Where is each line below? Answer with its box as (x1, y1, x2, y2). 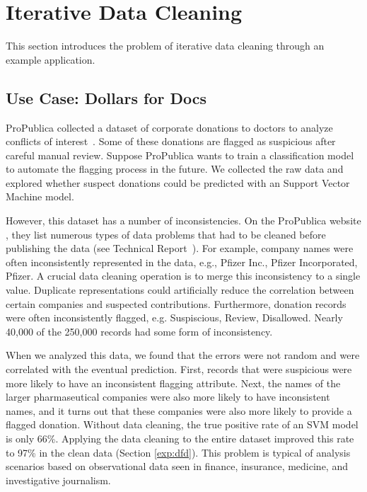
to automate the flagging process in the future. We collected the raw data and (6, 161, 344, 176)
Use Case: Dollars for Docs (6, 86, 207, 108)
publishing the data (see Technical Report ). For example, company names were (6, 241, 354, 256)
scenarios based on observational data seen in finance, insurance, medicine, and (6, 459, 348, 474)
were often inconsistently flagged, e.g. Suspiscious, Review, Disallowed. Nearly (6, 310, 343, 325)
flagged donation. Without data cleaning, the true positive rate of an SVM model (6, 417, 359, 432)
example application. (6, 52, 95, 67)
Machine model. (6, 189, 74, 204)
